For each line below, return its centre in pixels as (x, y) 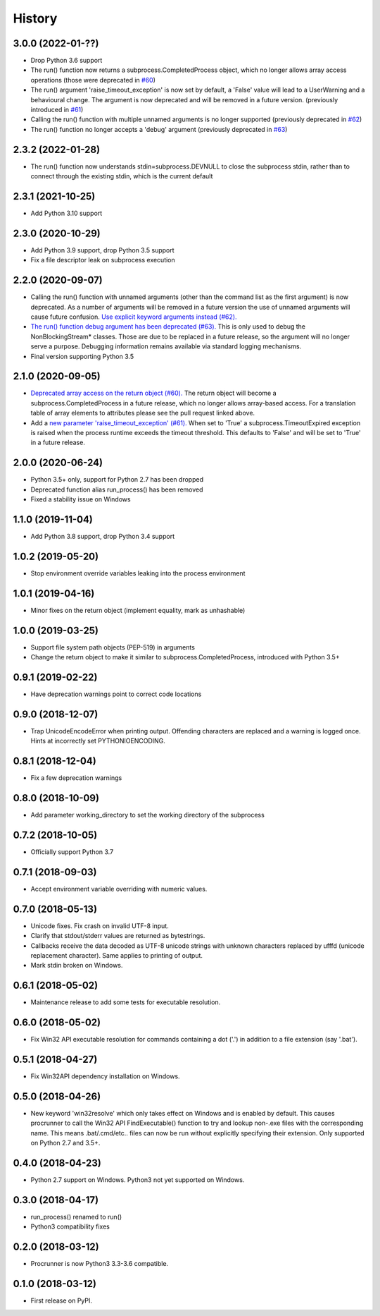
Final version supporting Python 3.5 (82, 356)
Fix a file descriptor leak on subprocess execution (103, 260)
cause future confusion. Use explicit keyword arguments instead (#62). (134, 317)
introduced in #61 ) (57, 110)
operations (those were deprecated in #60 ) (93, 80)
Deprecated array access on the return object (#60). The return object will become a (154, 393)
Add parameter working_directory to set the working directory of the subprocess (148, 815)
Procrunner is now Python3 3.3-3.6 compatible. (100, 1264)
